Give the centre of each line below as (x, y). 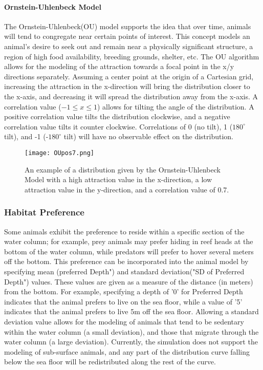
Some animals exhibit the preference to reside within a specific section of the (124, 231)
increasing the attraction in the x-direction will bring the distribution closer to (127, 86)
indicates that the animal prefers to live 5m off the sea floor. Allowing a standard (131, 311)
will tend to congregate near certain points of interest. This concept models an (127, 36)
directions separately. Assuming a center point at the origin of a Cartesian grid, (129, 76)
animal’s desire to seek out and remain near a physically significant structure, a (129, 46)
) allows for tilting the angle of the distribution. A (176, 106)
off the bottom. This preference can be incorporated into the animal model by (126, 261)
